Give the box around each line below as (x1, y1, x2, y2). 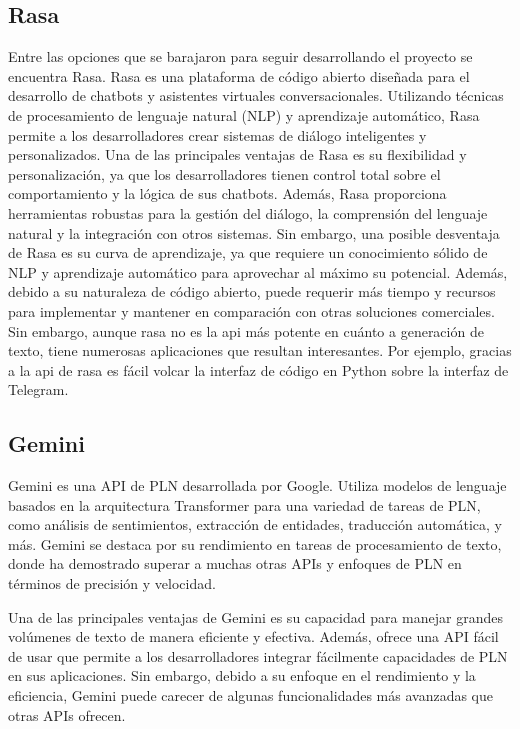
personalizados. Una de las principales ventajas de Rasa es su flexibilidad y (8, 144, 467, 165)
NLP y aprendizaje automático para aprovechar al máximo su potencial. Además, (8, 261, 508, 282)
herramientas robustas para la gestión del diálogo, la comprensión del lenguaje (8, 202, 488, 223)
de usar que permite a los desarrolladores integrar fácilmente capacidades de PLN (8, 645, 508, 666)
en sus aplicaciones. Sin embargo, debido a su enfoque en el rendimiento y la (8, 665, 476, 686)
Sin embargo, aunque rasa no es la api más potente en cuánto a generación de (8, 320, 484, 341)
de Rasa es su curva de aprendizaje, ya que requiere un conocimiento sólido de (8, 242, 488, 263)
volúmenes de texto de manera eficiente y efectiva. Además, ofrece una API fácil (8, 626, 499, 647)
